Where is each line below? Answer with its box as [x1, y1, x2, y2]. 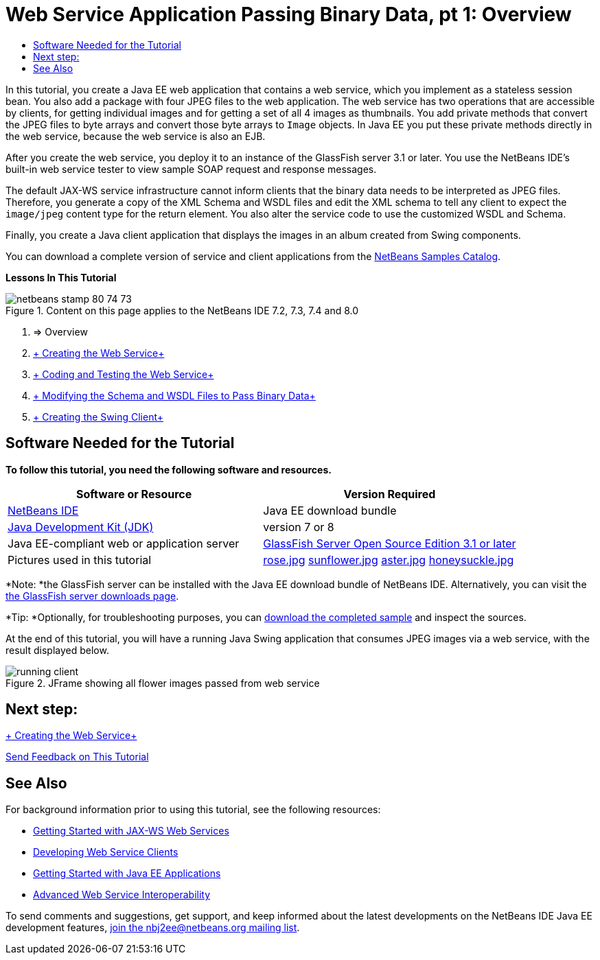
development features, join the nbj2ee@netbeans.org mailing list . [5, 922, 300, 934]
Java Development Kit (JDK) [8, 519, 154, 534]
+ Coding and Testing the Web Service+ [33, 368, 214, 380]
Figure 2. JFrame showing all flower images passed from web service [5, 677, 320, 689]
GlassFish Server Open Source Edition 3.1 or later [263, 536, 516, 550]
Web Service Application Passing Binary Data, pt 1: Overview [5, 3, 572, 26]
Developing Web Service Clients [33, 846, 178, 858]
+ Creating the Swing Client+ [33, 410, 163, 423]
